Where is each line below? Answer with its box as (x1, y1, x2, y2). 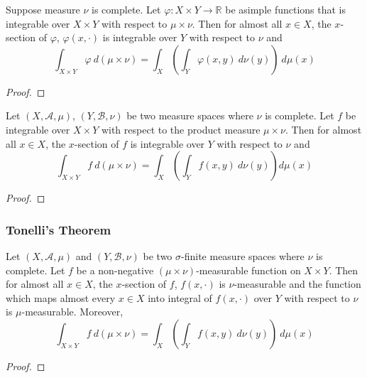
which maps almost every (6, 290, 116, 305)
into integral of (148, 290, 212, 305)
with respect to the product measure (101, 121, 261, 136)
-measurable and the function (234, 276, 361, 291)
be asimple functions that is (225, 2, 346, 16)
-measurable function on (196, 262, 301, 277)
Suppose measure (6, 2, 80, 16)
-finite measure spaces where (181, 248, 305, 263)
